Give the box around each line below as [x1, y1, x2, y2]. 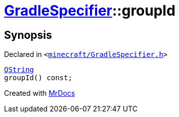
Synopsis [4, 28, 52, 41]
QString [4, 66, 34, 74]
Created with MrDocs [4, 89, 75, 98]
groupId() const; [4, 74, 72, 82]
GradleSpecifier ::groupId [4, 2, 175, 19]
